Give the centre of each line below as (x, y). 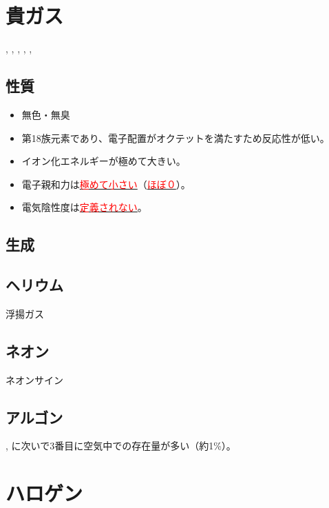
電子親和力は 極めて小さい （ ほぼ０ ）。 (106, 184)
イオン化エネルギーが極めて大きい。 (104, 161)
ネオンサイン (34, 379)
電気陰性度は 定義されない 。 (84, 207)
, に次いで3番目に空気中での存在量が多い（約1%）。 (121, 446)
